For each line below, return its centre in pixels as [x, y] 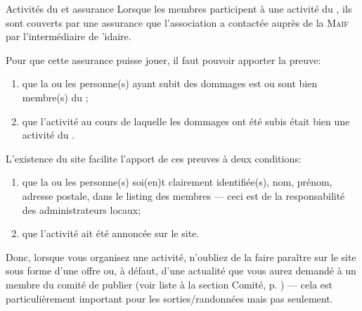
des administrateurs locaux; [82, 209]
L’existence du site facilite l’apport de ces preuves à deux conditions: [154, 158]
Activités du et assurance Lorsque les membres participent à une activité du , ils [179, 8]
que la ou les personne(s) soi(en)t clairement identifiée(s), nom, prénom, [177, 182]
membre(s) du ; [55, 97]
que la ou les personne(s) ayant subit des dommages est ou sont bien [170, 83]
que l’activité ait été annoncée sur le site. [111, 233]
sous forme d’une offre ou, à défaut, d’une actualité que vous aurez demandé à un [181, 271]
